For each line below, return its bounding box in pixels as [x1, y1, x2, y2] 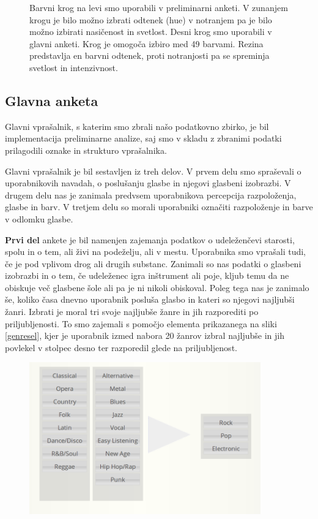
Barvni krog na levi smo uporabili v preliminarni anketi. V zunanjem [29, 1, 288, 13]
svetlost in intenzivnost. [29, 61, 118, 74]
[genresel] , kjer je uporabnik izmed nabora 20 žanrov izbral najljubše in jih [5, 329, 285, 342]
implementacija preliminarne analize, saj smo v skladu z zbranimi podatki [5, 132, 282, 145]
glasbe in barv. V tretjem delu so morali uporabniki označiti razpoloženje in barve [5, 200, 313, 213]
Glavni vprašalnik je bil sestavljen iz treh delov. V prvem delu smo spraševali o [5, 164, 301, 177]
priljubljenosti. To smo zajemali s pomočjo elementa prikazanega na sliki [5, 317, 277, 330]
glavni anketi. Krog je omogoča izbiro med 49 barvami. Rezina [29, 37, 264, 50]
